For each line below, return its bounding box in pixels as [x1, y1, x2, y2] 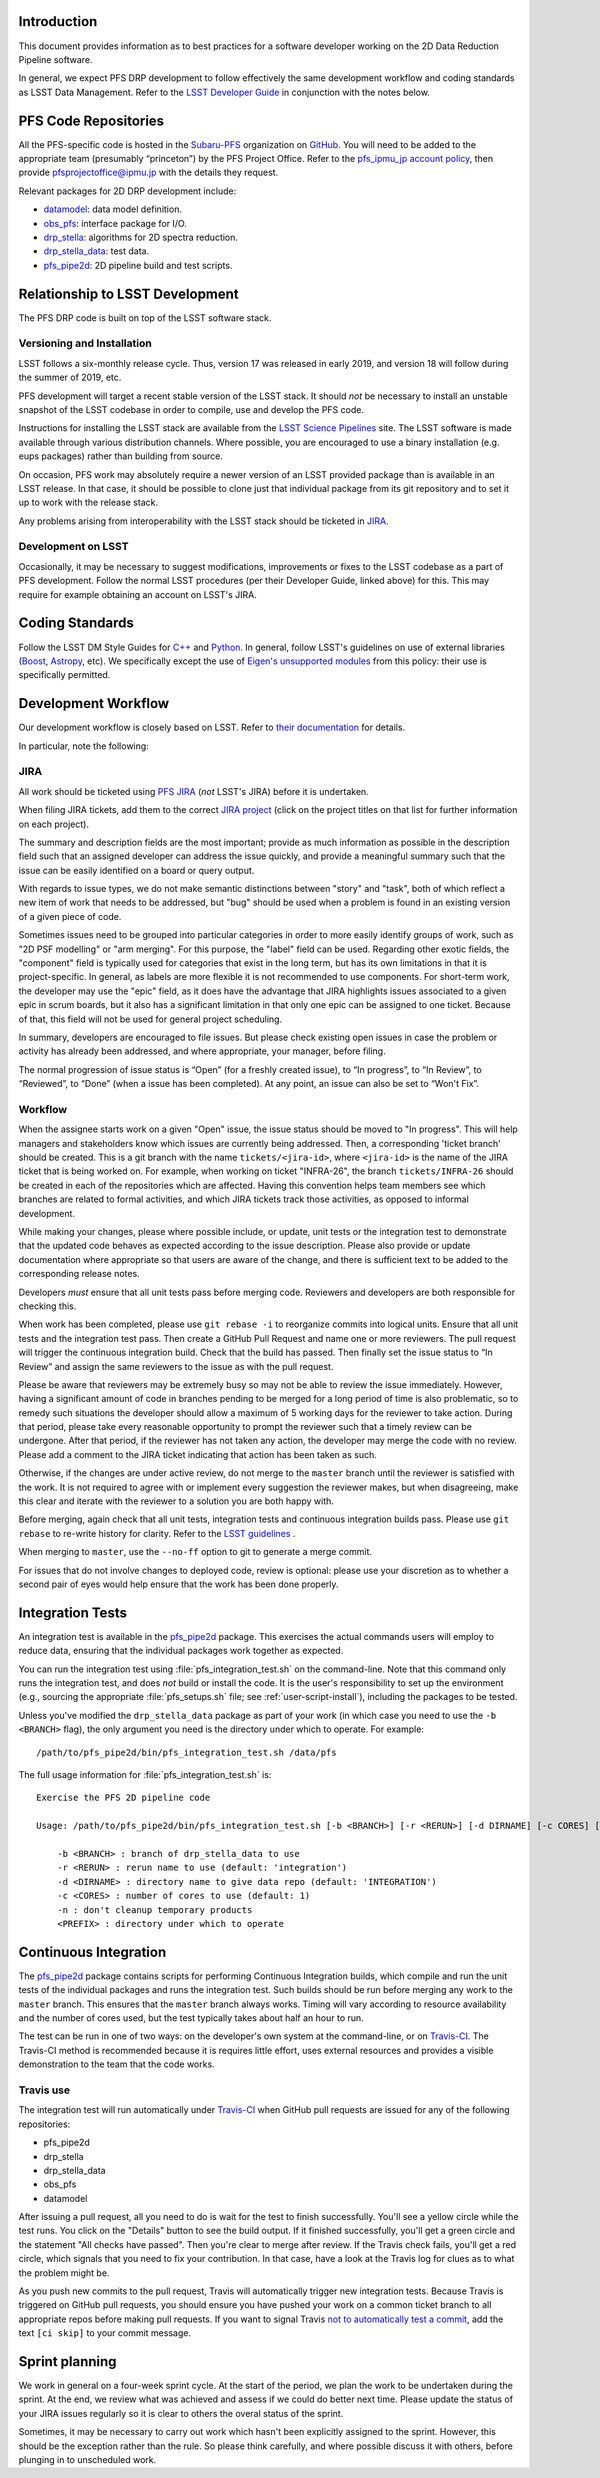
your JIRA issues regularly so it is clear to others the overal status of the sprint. [18, 2407, 344, 2419]
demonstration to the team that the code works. [18, 2058, 215, 2070]
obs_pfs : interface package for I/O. [43, 217, 187, 229]
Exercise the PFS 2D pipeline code [36, 1792, 211, 1804]
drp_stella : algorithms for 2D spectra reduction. [43, 231, 239, 243]
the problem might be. [18, 2266, 110, 2279]
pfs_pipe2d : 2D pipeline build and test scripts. [43, 259, 233, 271]
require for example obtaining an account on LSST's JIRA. [18, 588, 257, 600]
